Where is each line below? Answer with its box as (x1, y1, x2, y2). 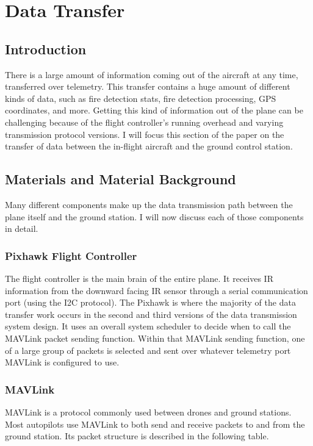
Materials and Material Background (5, 170, 236, 189)
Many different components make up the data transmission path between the (5, 198, 293, 210)
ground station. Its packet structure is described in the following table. (5, 430, 269, 442)
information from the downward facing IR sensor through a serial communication (5, 284, 308, 297)
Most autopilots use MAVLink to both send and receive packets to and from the (5, 417, 305, 430)
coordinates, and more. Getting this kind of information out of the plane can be (5, 104, 303, 117)
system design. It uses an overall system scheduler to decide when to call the (5, 320, 291, 333)
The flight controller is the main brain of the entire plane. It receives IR (5, 272, 273, 284)
